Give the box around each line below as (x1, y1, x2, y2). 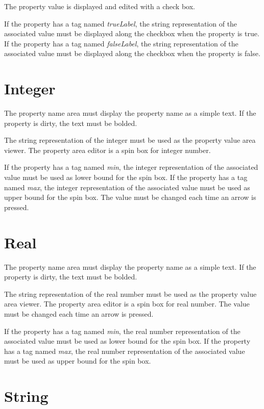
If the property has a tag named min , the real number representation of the (4, 325, 241, 336)
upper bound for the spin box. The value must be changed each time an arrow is (4, 192, 256, 202)
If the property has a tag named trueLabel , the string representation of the (4, 18, 237, 29)
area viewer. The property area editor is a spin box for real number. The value (4, 298, 250, 309)
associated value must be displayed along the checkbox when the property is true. (4, 28, 259, 39)
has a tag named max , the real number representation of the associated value (4, 345, 245, 356)
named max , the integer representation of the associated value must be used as (4, 182, 250, 192)
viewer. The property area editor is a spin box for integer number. (4, 144, 211, 155)
